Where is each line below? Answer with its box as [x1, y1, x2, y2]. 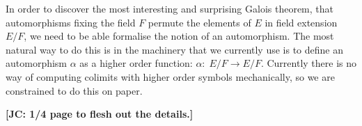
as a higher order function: [79, 56, 193, 70]
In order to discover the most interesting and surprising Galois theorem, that [6, 1, 334, 15]
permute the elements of [148, 15, 251, 29]
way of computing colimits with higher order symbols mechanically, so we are [6, 69, 335, 84]
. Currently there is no [260, 56, 357, 70]
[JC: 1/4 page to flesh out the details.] [6, 107, 194, 121]
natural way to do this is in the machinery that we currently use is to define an [6, 42, 344, 56]
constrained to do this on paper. [6, 83, 143, 97]
